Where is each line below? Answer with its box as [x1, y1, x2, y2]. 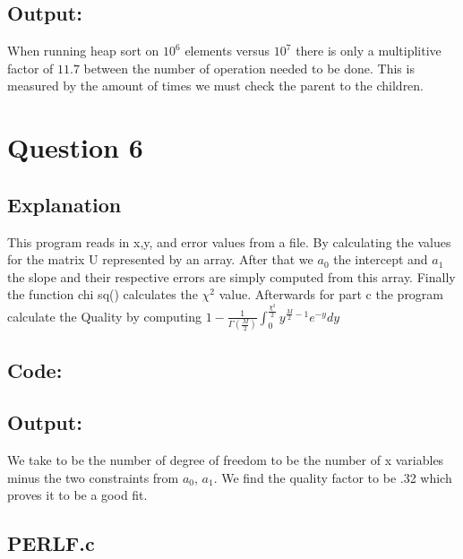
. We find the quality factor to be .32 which [213, 468, 452, 486]
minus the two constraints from [7, 468, 179, 486]
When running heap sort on [7, 41, 159, 60]
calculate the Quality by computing [7, 306, 202, 325]
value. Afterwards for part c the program [219, 285, 444, 304]
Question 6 [7, 129, 143, 166]
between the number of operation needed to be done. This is [83, 58, 415, 77]
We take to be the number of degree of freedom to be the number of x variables [7, 451, 444, 469]
